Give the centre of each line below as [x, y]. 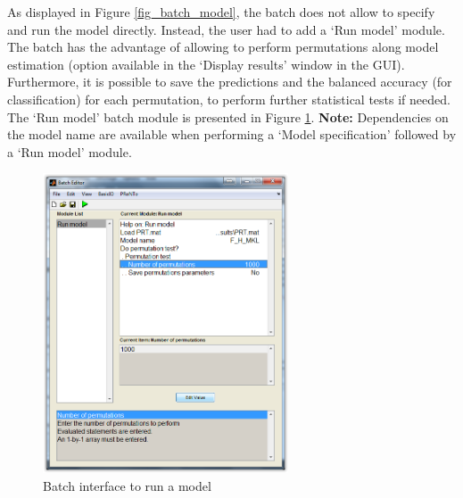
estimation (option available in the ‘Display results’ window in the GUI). [206, 64]
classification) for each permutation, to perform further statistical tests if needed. [229, 99]
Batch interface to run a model [127, 485]
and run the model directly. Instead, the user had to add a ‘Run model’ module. [226, 29]
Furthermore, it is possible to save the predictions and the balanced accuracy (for [230, 82]
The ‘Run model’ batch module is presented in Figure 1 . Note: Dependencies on [228, 116]
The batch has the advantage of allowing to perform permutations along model [223, 47]
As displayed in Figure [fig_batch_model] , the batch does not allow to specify [221, 12]
